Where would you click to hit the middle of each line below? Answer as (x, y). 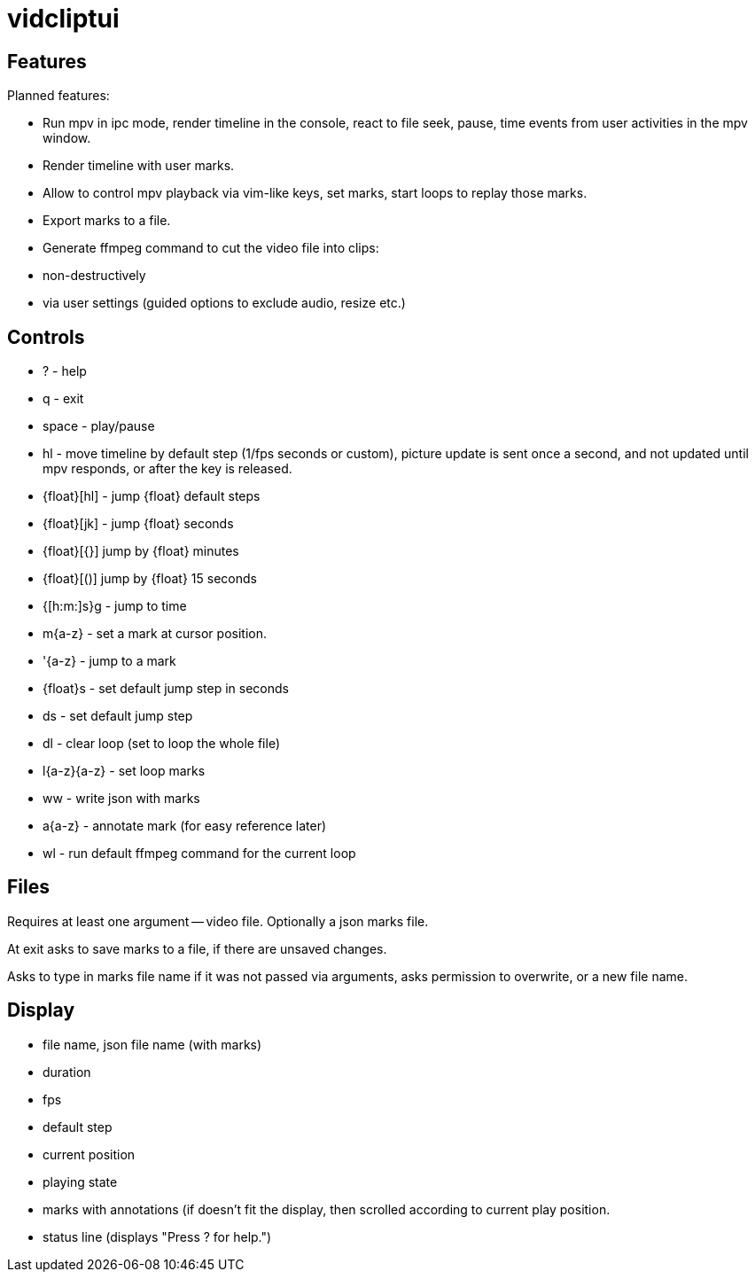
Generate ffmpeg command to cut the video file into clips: (211, 248)
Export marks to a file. (107, 221)
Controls (46, 337)
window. (67, 138)
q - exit (63, 399)
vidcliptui (63, 19)
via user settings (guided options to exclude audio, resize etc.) (224, 303)
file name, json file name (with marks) (152, 1044)
